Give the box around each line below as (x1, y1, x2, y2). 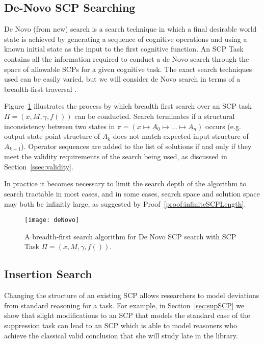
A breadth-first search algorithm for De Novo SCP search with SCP (24, 231, 236, 241)
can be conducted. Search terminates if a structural (74, 110, 235, 121)
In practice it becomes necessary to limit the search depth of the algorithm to (4, 178, 247, 189)
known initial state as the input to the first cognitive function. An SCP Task (4, 43, 244, 54)
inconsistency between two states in (4, 120, 115, 131)
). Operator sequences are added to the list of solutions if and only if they (21, 140, 252, 151)
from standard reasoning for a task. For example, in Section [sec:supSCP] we (4, 300, 245, 310)
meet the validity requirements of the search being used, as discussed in (4, 151, 227, 162)
